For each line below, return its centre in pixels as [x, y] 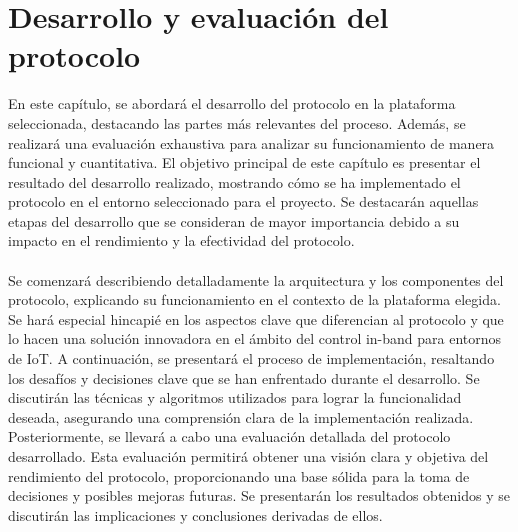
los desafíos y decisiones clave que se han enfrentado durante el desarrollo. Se [244, 377]
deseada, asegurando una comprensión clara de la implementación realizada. [241, 416]
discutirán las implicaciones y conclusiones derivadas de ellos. [195, 514]
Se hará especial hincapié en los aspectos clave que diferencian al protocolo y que [256, 318]
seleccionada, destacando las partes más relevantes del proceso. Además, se [237, 122]
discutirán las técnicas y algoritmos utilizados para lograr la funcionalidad [235, 397]
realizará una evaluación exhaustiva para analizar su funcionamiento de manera [251, 142]
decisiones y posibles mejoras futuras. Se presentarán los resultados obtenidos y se [259, 495]
